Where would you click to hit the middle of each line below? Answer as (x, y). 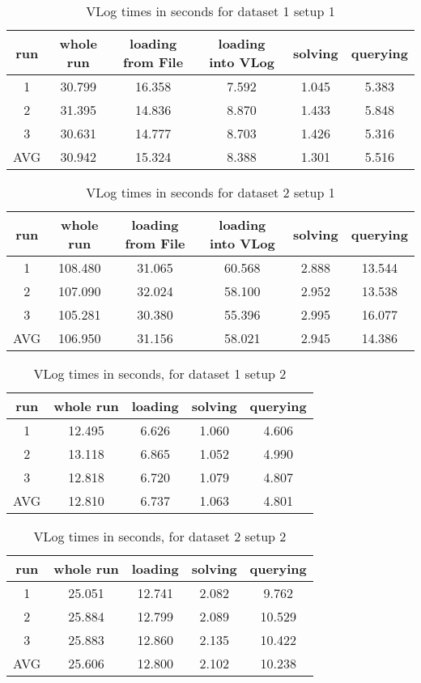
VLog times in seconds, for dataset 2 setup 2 (160, 536)
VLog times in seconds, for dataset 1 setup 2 (160, 373)
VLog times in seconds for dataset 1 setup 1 (210, 11)
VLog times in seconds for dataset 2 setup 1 (210, 192)
